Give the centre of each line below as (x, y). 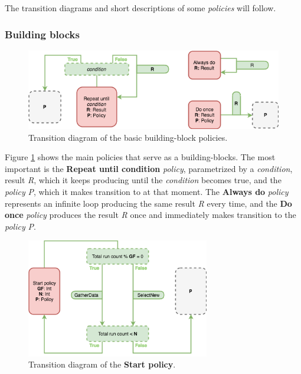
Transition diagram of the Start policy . (102, 364)
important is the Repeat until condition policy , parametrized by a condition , (149, 168)
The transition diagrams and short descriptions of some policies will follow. (140, 8)
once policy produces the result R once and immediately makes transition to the (150, 215)
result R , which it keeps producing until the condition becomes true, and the (143, 180)
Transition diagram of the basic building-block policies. (128, 137)
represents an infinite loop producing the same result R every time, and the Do (148, 203)
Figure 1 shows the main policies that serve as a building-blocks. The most (140, 157)
